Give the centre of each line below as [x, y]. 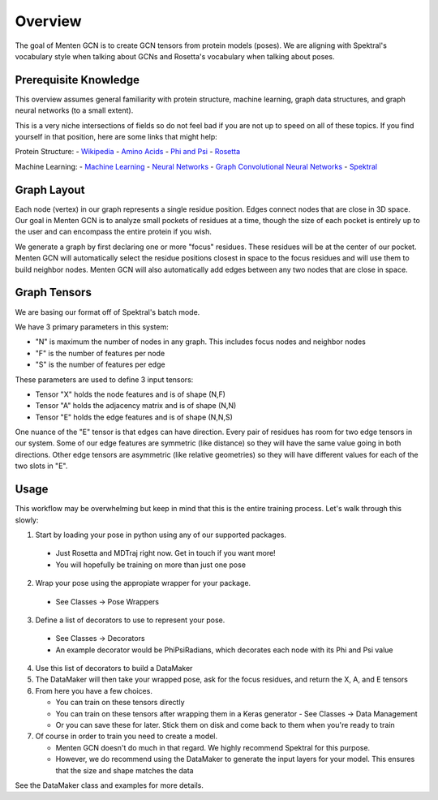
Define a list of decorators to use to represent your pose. [130, 620]
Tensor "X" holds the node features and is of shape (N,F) [131, 394]
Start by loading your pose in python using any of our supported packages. [161, 535]
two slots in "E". [41, 466]
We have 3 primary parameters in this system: [92, 327]
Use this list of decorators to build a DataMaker [114, 669]
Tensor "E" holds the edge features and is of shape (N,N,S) [134, 417]
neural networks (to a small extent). [74, 110]
